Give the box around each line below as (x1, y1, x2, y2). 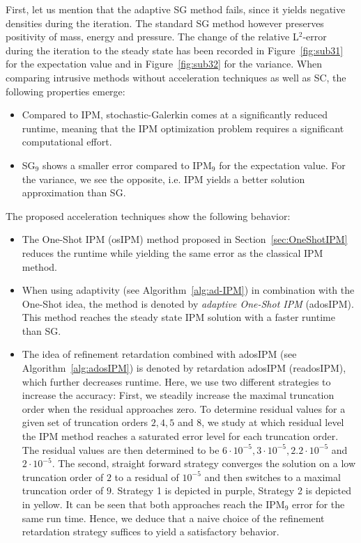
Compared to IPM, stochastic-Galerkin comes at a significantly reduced (22, 107, 328, 122)
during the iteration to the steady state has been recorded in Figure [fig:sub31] (6, 42, 344, 57)
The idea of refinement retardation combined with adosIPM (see (22, 347, 297, 361)
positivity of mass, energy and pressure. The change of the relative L (6, 29, 299, 44)
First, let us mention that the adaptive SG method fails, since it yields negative (6, 2, 346, 16)
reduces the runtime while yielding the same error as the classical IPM (22, 245, 323, 260)
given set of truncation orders (22, 415, 148, 430)
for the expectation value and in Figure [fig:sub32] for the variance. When (6, 56, 322, 71)
